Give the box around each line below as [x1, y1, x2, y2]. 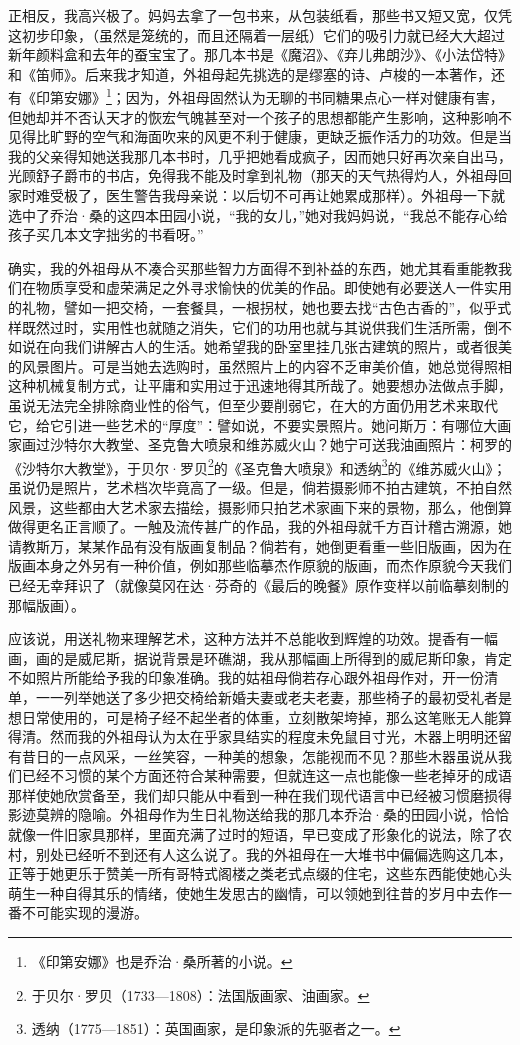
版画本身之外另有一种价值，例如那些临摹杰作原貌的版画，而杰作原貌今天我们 [8, 555, 512, 576]
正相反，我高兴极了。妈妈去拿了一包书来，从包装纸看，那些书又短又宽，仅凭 [8, 5, 512, 25]
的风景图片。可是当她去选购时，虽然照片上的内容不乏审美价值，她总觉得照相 [8, 355, 512, 376]
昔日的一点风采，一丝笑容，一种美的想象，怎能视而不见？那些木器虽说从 [21, 745, 498, 766]
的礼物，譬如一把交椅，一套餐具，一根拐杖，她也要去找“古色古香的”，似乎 [8, 296, 498, 317]
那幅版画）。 [8, 594, 85, 615]
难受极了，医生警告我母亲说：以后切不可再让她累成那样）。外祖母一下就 [35, 185, 505, 205]
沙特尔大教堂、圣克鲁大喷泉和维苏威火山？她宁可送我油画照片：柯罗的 [49, 434, 512, 455]
